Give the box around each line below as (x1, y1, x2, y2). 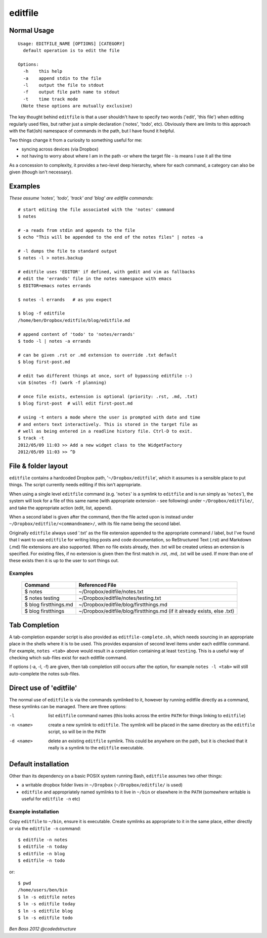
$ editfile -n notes (18, 837, 68, 843)
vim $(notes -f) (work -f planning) (18, 380, 107, 386)
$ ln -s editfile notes (18, 894, 76, 900)
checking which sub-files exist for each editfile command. (9, 655, 128, 661)
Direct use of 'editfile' (9, 683, 78, 692)
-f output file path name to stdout (23, 89, 120, 95)
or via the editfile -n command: (9, 825, 81, 832)
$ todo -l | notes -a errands (18, 338, 91, 344)
